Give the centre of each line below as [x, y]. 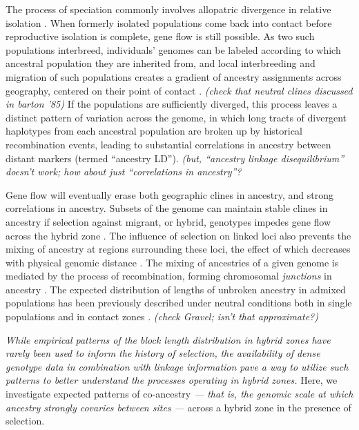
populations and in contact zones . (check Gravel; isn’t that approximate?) [162, 316]
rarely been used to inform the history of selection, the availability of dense [163, 353]
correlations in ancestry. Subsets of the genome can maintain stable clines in [167, 208]
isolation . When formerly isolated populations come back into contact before [169, 22]
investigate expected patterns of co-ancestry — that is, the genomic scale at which [179, 394]
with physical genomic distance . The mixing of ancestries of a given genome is [172, 262]
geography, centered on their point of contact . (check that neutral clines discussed [179, 90]
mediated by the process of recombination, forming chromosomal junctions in [169, 276]
